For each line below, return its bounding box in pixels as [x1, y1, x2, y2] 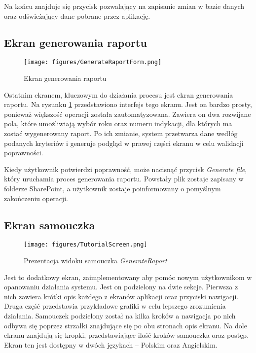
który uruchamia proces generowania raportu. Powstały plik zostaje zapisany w [4, 174, 244, 184]
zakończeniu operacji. [4, 193, 68, 203]
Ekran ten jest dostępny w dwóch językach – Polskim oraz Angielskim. [4, 339, 218, 350]
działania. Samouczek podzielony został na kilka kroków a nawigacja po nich [4, 311, 236, 320]
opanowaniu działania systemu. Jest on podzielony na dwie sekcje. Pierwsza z [4, 282, 238, 292]
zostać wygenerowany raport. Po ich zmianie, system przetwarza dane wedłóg [4, 128, 238, 139]
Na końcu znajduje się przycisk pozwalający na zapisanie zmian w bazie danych [4, 1, 245, 11]
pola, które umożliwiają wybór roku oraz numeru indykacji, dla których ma [4, 118, 232, 129]
